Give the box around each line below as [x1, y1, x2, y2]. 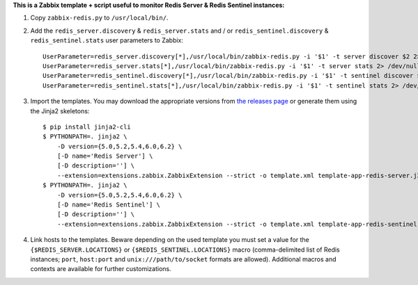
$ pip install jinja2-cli [42, 122, 132, 131]
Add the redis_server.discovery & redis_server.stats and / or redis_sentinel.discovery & [30, 26, 329, 35]
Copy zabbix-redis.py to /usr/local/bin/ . [30, 14, 169, 22]
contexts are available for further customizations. [30, 265, 172, 273]
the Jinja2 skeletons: [30, 106, 90, 115]
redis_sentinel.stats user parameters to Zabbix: [30, 36, 184, 44]
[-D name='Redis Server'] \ [56, 152, 153, 160]
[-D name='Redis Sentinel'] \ [56, 201, 160, 209]
